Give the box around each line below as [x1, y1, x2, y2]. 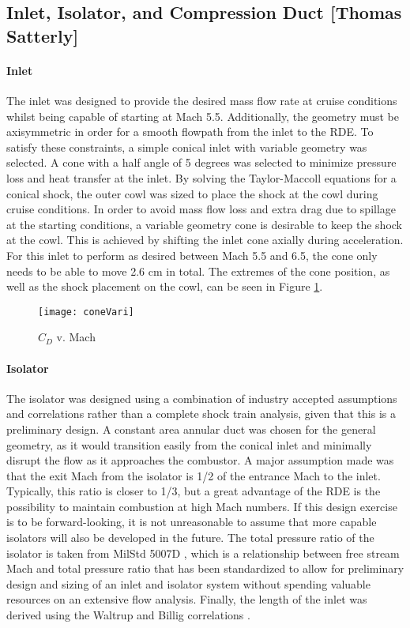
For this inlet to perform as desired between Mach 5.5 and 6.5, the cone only [6, 246, 378, 263]
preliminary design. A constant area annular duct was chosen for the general [6, 420, 376, 437]
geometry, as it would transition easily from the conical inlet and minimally [6, 436, 372, 453]
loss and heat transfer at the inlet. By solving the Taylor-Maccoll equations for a [6, 169, 397, 186]
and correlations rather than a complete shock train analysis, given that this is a [6, 405, 396, 422]
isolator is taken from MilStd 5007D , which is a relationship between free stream [6, 544, 400, 561]
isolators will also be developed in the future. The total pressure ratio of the [6, 529, 374, 546]
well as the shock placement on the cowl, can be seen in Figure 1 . [6, 278, 323, 295]
